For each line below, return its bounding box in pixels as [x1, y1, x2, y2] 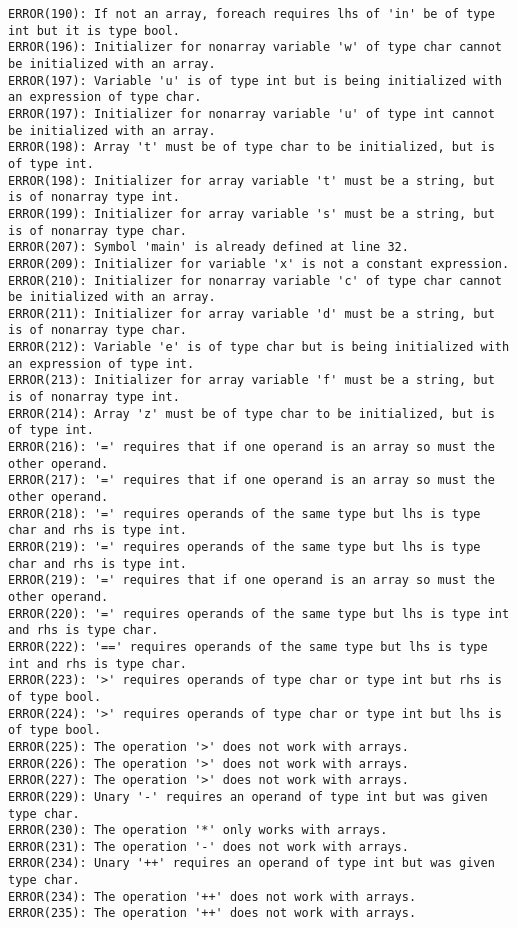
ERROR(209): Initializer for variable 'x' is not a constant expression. [8, 256, 510, 271]
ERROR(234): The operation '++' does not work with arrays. [8, 889, 417, 904]
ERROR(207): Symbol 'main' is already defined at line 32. [8, 240, 409, 255]
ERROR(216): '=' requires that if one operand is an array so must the [8, 440, 495, 455]
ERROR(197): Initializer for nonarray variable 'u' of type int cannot [8, 106, 495, 121]
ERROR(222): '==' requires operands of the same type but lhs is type [8, 639, 488, 654]
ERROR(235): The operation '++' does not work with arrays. [8, 906, 417, 921]
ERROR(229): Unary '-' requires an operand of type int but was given [8, 789, 488, 804]
